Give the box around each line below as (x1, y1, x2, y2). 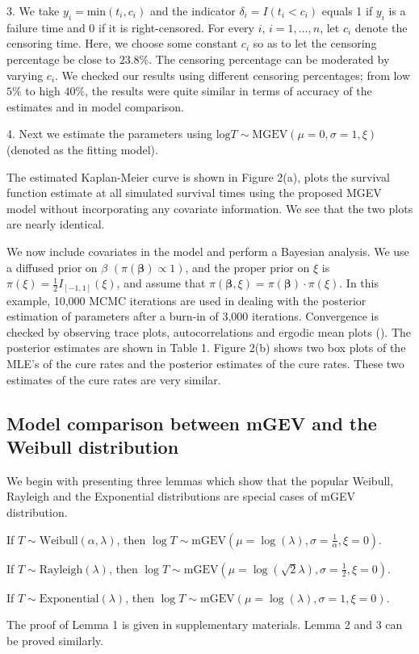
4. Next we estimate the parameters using (6, 125, 212, 142)
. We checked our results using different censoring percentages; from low (55, 66, 411, 83)
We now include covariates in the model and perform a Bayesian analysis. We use (6, 242, 409, 259)
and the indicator (149, 2, 236, 19)
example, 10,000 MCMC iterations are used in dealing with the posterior (6, 291, 367, 308)
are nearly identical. (6, 216, 105, 233)
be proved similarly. (6, 631, 103, 648)
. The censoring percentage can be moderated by (149, 50, 390, 67)
